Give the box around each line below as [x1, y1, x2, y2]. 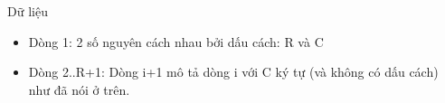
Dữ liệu [7, 2, 48, 20]
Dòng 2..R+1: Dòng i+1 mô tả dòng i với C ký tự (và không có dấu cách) [28, 62, 439, 81]
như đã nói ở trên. [28, 80, 130, 98]
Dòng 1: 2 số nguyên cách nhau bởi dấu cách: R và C [28, 32, 324, 51]
